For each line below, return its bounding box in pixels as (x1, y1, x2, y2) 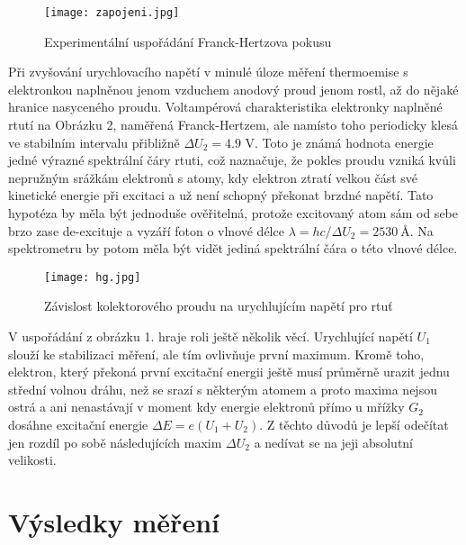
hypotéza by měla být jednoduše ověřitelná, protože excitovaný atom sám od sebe (8, 204, 458, 222)
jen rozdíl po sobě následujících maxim (8, 432, 222, 451)
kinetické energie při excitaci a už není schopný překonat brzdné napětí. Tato (8, 186, 434, 204)
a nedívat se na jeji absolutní (254, 432, 414, 451)
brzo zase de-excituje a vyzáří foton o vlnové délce (8, 221, 284, 240)
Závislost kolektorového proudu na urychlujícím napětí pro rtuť (44, 296, 393, 315)
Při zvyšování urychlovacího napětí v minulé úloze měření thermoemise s (8, 62, 408, 81)
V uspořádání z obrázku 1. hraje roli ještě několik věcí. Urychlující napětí (8, 327, 413, 346)
